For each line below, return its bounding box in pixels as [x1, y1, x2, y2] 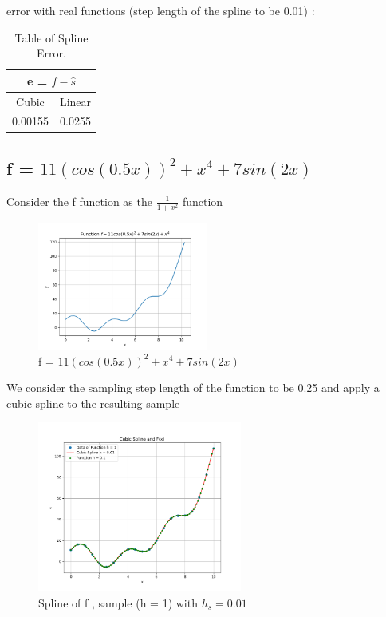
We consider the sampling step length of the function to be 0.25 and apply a [6, 379, 380, 396]
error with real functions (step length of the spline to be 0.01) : [6, 2, 315, 18]
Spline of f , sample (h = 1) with [38, 594, 198, 611]
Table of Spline [14, 29, 89, 45]
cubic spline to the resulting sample [6, 394, 180, 411]
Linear [59, 93, 92, 109]
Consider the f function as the [6, 192, 152, 209]
